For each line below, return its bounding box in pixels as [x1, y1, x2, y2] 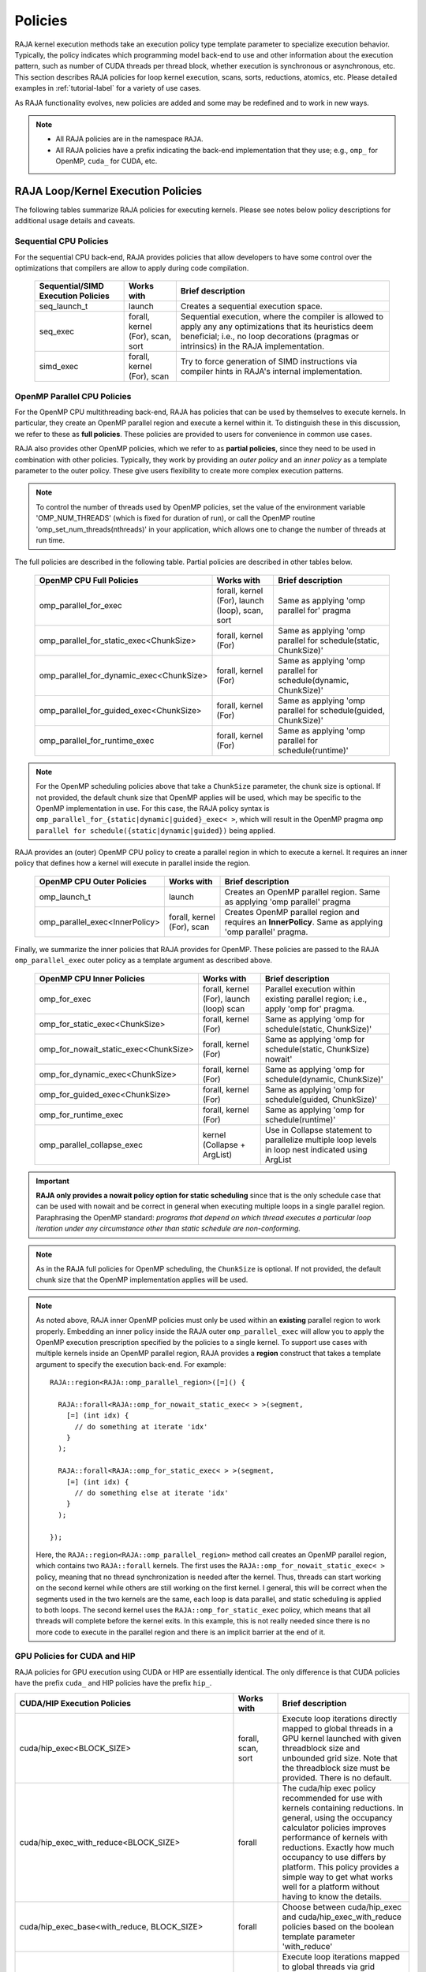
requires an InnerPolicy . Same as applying [224, 916, 383, 927]
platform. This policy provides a [282, 1862, 400, 1873]
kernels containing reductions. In [282, 1802, 404, 1813]
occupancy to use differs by [282, 1851, 387, 1862]
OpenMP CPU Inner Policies [39, 973, 145, 984]
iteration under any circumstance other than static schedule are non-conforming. [35, 1223, 301, 1234]
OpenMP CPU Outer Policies [39, 876, 148, 887]
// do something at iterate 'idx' [74, 1422, 208, 1431]
